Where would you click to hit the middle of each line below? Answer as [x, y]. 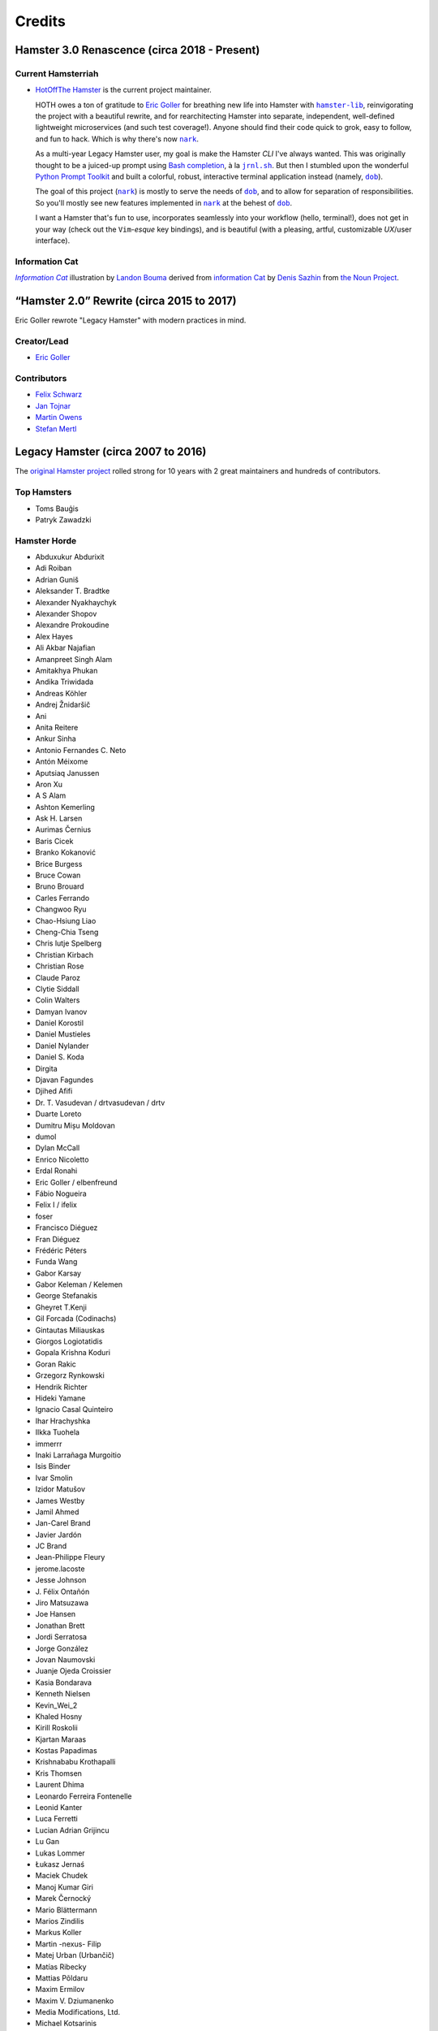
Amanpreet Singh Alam [74, 659]
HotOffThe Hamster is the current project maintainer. [124, 90]
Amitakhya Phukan [67, 670]
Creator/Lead [42, 341]
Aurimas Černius [63, 829]
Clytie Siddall [57, 989]
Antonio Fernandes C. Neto [81, 750]
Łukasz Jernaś [60, 1864]
